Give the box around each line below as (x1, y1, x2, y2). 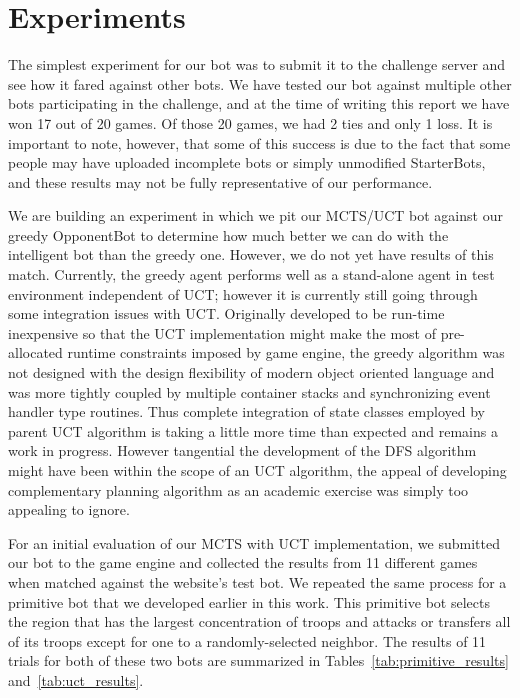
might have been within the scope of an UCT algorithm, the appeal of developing (8, 460, 507, 480)
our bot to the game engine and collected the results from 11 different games (8, 552, 478, 573)
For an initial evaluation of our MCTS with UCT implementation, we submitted (8, 532, 500, 553)
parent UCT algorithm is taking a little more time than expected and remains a (8, 420, 498, 441)
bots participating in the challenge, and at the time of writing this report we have (8, 93, 510, 114)
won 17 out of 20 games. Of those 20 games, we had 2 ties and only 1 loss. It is (8, 112, 493, 133)
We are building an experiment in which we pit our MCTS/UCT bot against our (8, 205, 503, 226)
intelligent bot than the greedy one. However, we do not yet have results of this (8, 244, 494, 265)
